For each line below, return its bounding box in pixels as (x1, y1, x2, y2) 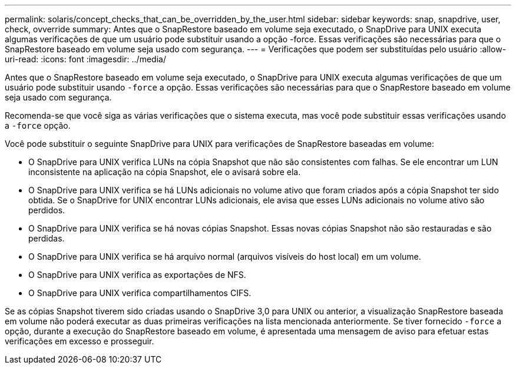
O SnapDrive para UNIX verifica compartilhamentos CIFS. (28, 288, 252, 298)
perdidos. (28, 205, 65, 215)
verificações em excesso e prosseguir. (5, 336, 154, 346)
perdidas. (28, 233, 65, 243)
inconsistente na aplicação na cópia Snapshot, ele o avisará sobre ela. (28, 167, 301, 177)
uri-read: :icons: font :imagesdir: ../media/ (5, 54, 166, 64)
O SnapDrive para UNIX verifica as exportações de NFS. (28, 270, 246, 280)
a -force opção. (5, 120, 71, 130)
